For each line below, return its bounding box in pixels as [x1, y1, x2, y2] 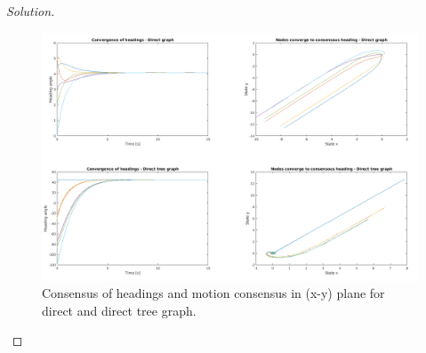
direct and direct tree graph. [42, 301, 197, 319]
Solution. [6, 2, 55, 20]
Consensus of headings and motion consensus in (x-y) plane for [42, 284, 385, 302]
